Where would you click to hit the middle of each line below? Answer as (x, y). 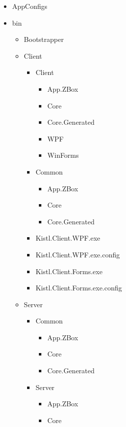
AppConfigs (30, 6)
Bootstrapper (44, 39)
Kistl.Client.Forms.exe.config (79, 288)
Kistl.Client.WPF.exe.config (78, 254)
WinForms (63, 155)
